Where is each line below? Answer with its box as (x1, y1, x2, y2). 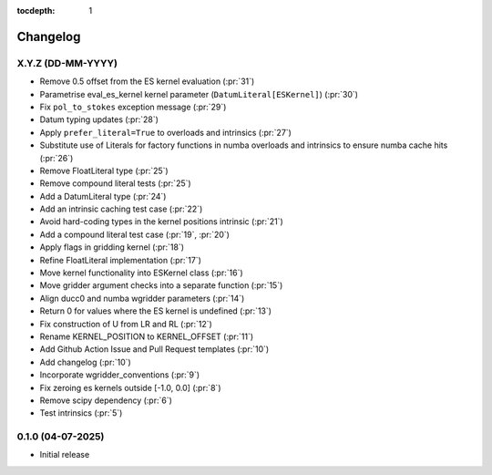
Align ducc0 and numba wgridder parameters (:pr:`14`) (39, 293, 245, 304)
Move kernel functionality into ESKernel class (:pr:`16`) (39, 267, 243, 278)
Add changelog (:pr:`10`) (39, 356, 131, 367)
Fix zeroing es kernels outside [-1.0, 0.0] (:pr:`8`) (39, 382, 221, 393)
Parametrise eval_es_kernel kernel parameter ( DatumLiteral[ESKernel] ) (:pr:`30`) (39, 88, 359, 99)
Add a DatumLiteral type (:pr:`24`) (39, 191, 167, 201)
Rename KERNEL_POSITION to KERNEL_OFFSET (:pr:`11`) (39, 331, 254, 342)
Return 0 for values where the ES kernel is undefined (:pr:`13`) (39, 305, 272, 316)
